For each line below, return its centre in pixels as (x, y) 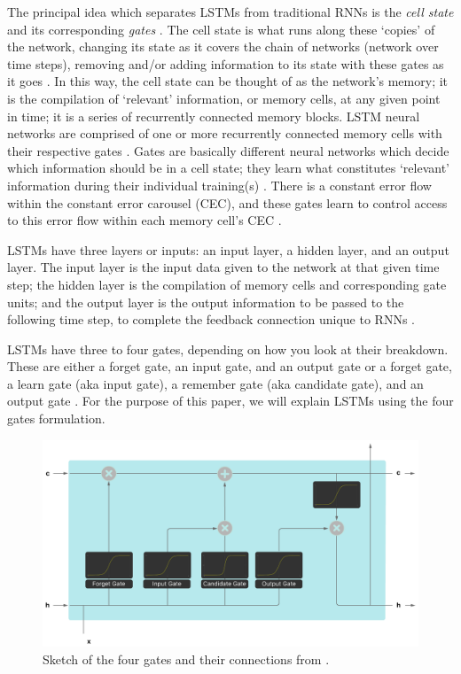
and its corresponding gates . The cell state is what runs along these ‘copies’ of (221, 29)
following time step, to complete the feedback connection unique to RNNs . (211, 319)
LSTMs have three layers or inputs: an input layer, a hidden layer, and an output (228, 249)
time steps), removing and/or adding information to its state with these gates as (226, 63)
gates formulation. (56, 418)
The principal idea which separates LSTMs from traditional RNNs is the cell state (230, 12)
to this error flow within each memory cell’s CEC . (145, 220)
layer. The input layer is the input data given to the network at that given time (223, 267)
